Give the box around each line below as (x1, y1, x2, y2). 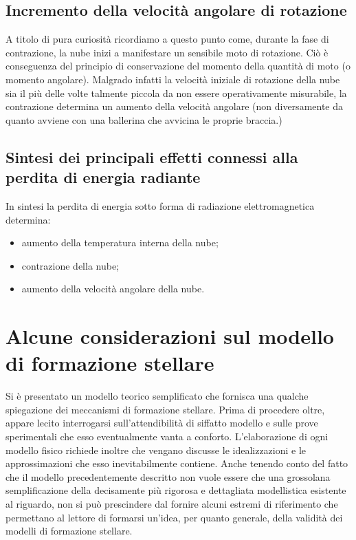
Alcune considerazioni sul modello (5, 322, 334, 350)
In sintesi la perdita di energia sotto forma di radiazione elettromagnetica (5, 198, 315, 213)
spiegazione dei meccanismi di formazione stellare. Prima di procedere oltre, (5, 402, 325, 416)
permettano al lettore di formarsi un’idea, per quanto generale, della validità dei (5, 510, 343, 524)
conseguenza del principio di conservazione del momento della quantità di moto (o (5, 58, 351, 73)
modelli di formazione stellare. (5, 523, 133, 538)
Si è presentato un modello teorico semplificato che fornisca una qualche (5, 389, 309, 403)
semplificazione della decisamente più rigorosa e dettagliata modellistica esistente (5, 483, 346, 497)
